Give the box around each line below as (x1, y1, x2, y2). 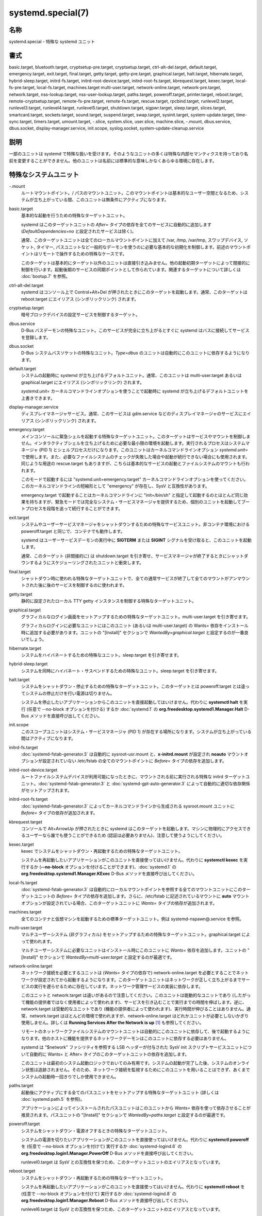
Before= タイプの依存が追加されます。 (21, 810, 98, 816)
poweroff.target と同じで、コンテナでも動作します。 (21, 528, 125, 534)
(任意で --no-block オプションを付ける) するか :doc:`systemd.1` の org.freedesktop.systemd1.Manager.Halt (26, 706, 244, 712)
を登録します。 (21, 334, 51, 340)
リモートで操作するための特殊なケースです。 (38, 251, 127, 257)
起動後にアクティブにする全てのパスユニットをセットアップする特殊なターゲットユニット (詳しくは (21, 1090, 219, 1095)
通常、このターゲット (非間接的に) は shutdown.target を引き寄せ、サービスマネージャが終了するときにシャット (21, 553, 245, 559)
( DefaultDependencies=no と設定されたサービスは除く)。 (21, 229, 136, 234)
